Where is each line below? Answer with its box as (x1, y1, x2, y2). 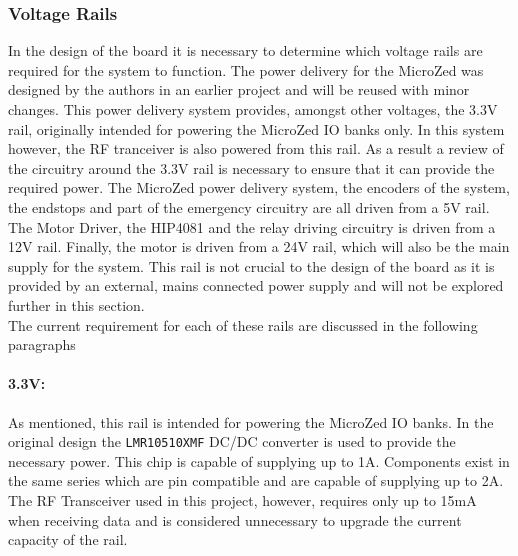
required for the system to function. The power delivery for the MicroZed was (8, 59, 484, 80)
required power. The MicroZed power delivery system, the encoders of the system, (8, 177, 510, 198)
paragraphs (8, 334, 76, 355)
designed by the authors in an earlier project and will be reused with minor (8, 79, 470, 100)
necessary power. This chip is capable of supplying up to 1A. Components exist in (8, 450, 510, 471)
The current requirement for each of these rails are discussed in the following (8, 314, 478, 335)
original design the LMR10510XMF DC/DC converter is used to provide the (8, 431, 456, 452)
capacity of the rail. (8, 529, 128, 550)
